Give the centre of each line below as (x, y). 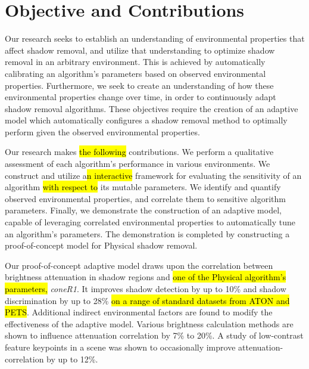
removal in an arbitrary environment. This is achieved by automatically (135, 62)
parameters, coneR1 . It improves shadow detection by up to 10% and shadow (146, 289)
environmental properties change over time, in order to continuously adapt (141, 97)
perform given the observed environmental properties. (102, 131)
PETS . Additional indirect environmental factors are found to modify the (139, 312)
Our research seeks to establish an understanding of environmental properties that (155, 38)
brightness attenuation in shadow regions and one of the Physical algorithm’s (146, 277)
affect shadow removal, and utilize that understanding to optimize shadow (140, 50)
